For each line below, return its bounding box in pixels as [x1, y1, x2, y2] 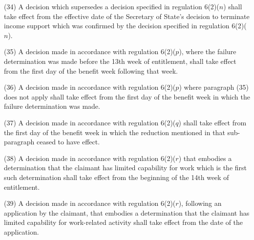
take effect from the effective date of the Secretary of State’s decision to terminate [4, 11, 250, 21]
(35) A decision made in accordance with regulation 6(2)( [4, 46, 176, 57]
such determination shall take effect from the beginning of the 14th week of [4, 172, 229, 182]
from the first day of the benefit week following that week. [4, 65, 178, 76]
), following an [178, 198, 222, 208]
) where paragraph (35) [179, 82, 249, 92]
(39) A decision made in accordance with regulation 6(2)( [4, 198, 176, 208]
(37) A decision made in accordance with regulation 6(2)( [4, 117, 176, 127]
